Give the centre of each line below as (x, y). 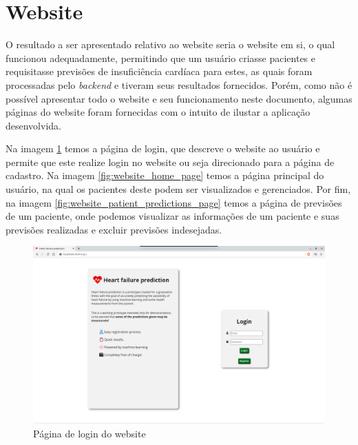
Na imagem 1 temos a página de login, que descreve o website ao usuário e (163, 148)
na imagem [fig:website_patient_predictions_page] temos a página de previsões (174, 202)
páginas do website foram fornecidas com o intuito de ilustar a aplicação (158, 112)
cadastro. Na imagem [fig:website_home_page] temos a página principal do (165, 175)
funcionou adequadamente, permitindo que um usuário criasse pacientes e (160, 58)
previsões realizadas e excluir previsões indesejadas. (114, 229)
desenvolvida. (33, 125)
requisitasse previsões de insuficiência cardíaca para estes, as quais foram (159, 71)
